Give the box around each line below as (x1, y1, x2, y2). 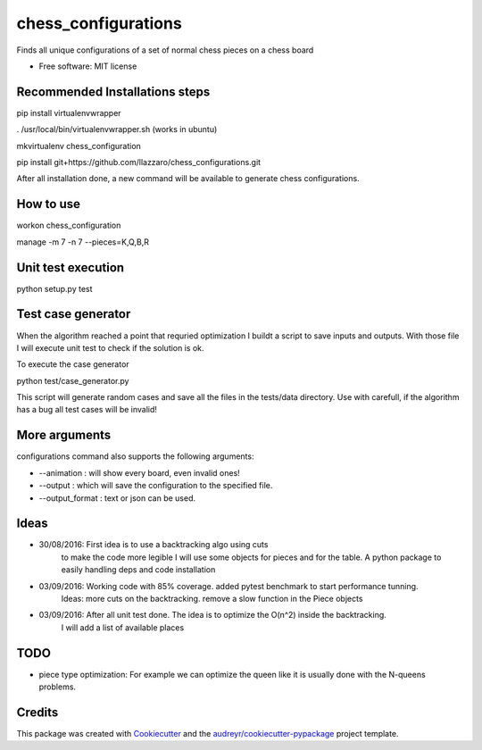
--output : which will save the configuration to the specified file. (38, 480, 273, 491)
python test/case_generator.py (16, 375, 129, 386)
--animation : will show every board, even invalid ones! (38, 467, 240, 478)
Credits (16, 704, 59, 720)
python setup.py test (16, 283, 93, 294)
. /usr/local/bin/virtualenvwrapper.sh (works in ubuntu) (16, 124, 218, 135)
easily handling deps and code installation (61, 564, 216, 575)
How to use (16, 196, 80, 212)
